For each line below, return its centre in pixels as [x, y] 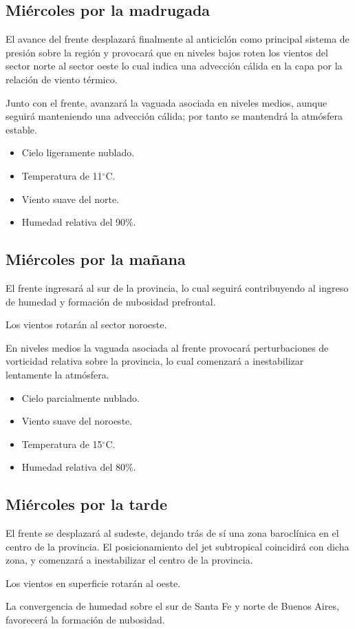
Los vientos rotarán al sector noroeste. [86, 324]
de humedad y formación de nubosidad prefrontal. [111, 301]
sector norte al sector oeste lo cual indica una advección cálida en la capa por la [174, 66]
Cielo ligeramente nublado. [78, 152]
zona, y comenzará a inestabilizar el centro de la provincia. [129, 560]
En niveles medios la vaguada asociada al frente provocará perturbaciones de [167, 347]
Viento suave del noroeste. [77, 421]
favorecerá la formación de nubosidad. [85, 620]
